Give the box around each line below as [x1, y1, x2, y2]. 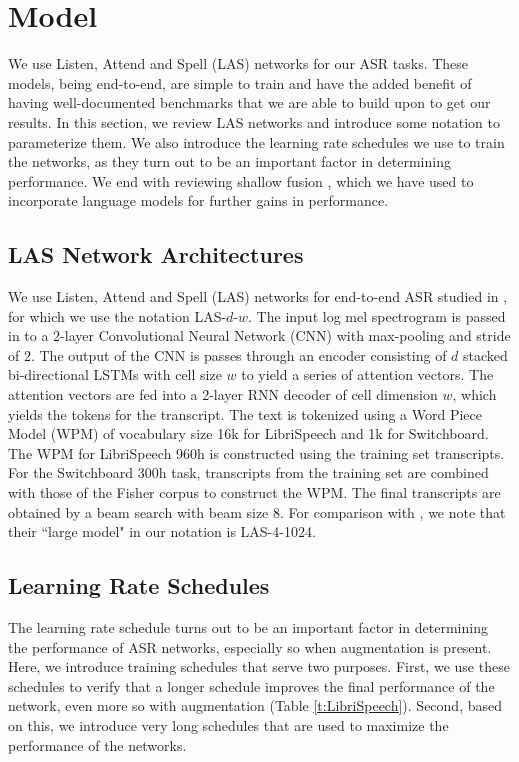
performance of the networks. [8, 734, 187, 755]
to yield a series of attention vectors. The [241, 364, 494, 385]
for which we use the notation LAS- [8, 305, 227, 326]
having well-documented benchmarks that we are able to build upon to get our [8, 92, 491, 113]
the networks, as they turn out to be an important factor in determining [8, 151, 451, 172]
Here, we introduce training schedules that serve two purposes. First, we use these [8, 656, 510, 677]
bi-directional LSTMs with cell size [8, 364, 222, 385]
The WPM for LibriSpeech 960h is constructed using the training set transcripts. [8, 442, 505, 463]
